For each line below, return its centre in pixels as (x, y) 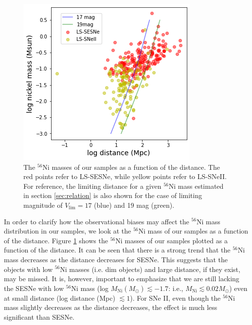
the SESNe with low (34, 288)
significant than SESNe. (39, 316)
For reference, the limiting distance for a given (92, 186)
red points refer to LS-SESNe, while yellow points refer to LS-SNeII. (125, 176)
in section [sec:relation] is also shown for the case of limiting (113, 195)
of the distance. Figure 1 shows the (56, 240)
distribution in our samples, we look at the (68, 231)
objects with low (28, 269)
